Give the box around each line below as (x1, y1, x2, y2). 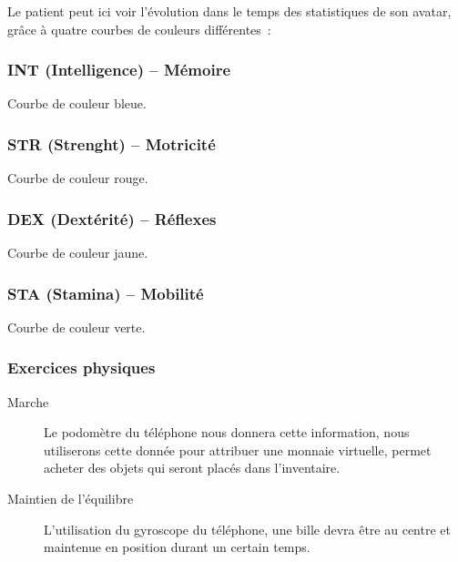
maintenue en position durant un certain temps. (44, 537, 310, 557)
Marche (7, 392, 49, 411)
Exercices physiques (7, 356, 156, 379)
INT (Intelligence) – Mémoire (7, 58, 231, 81)
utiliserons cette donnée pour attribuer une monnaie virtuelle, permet (44, 440, 432, 459)
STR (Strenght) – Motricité (7, 132, 216, 155)
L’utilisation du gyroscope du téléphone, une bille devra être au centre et (44, 519, 451, 538)
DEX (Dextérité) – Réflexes (7, 207, 217, 230)
